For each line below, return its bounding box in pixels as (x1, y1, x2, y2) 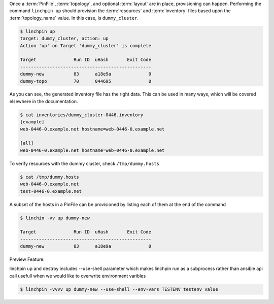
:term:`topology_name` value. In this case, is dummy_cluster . (9, 15, 139, 21)
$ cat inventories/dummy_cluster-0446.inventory (20, 112, 144, 118)
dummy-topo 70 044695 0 (20, 78, 152, 84)
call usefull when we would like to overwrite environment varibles (9, 273, 146, 279)
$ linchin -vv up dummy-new (20, 215, 90, 221)
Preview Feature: (9, 256, 45, 262)
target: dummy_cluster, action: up (20, 36, 109, 42)
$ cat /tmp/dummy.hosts (20, 174, 80, 180)
